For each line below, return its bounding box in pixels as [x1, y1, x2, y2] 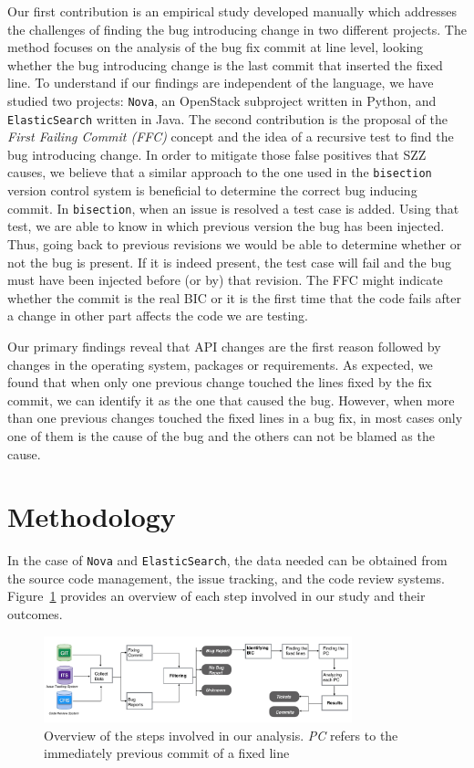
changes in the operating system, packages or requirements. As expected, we [7, 354, 433, 373]
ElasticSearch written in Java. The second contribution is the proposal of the [7, 109, 448, 128]
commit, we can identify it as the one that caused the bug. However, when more [7, 390, 455, 409]
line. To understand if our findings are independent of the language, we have [7, 73, 434, 92]
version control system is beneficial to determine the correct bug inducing [7, 181, 417, 200]
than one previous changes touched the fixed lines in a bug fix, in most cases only [7, 408, 463, 427]
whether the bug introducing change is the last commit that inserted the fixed [7, 55, 443, 74]
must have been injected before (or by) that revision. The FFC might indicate [7, 270, 443, 289]
